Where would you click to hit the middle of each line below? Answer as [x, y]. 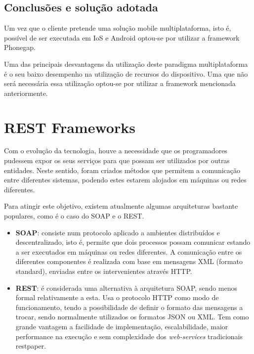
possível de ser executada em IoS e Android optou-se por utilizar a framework [122, 37]
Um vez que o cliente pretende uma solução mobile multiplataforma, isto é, [118, 28]
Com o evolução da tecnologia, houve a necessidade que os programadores [116, 151]
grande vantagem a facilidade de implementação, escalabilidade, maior [122, 326]
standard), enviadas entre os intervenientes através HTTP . [104, 271]
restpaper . [31, 346]
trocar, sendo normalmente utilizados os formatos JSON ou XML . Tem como [132, 317]
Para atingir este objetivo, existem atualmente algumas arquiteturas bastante [121, 206]
